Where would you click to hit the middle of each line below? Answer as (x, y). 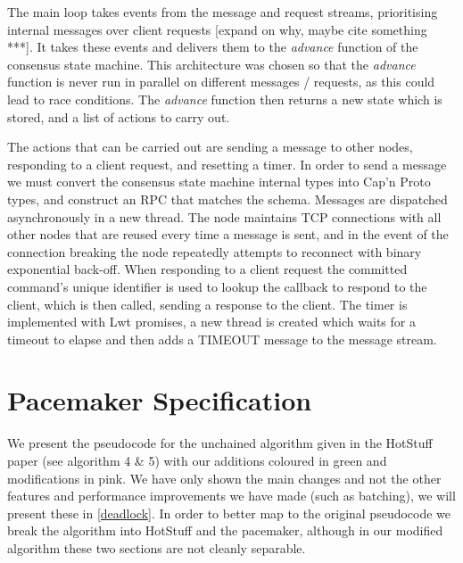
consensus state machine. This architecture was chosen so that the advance (211, 64)
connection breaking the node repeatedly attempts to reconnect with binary (215, 251)
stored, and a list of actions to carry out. (119, 116)
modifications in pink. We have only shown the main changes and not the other (224, 478)
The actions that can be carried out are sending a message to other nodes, (210, 147)
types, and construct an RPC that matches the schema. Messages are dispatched (227, 199)
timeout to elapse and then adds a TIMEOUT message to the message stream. (222, 339)
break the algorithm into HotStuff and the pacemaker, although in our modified (225, 530)
